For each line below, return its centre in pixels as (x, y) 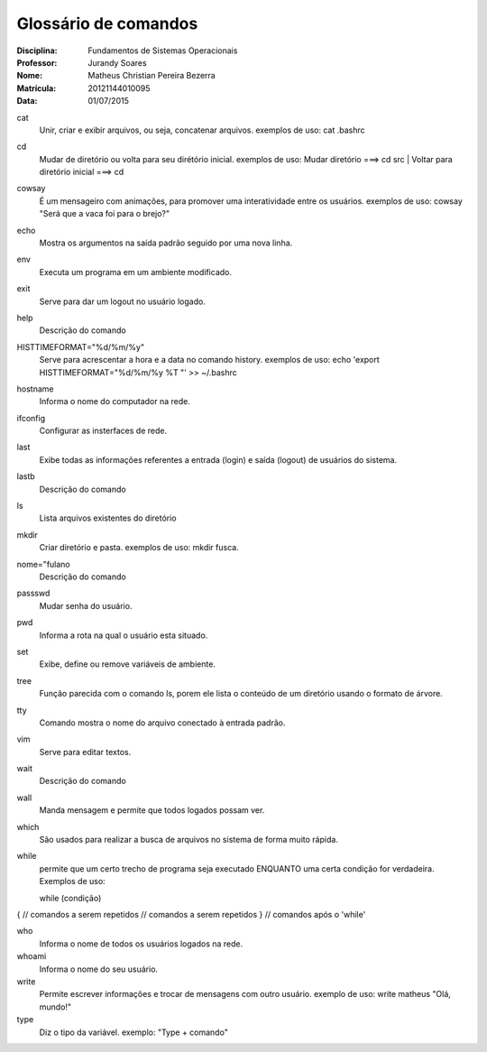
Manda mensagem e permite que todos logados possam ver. (152, 810)
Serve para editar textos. (85, 752)
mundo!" (55, 1007)
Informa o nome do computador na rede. (115, 401)
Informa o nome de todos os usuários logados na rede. (141, 944)
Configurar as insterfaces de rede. (103, 431)
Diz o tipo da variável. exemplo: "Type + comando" (134, 1032)
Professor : (37, 62)
